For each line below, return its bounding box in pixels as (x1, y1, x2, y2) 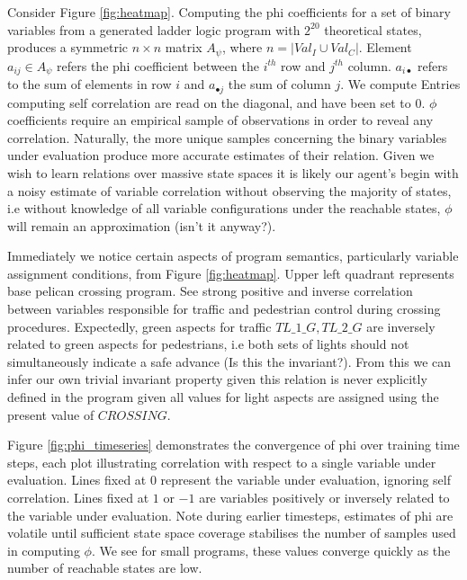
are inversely (366, 317, 436, 335)
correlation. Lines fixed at (7, 488, 149, 507)
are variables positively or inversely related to (199, 488, 450, 507)
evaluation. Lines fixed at (7, 470, 147, 489)
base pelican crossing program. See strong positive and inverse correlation (7, 281, 413, 300)
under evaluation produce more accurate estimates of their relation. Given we (7, 146, 435, 165)
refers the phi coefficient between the (57, 56, 259, 75)
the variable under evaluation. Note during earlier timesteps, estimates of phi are (7, 505, 454, 524)
